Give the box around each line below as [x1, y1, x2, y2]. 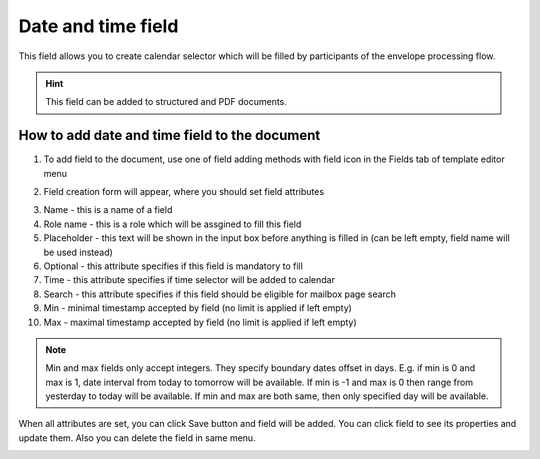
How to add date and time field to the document [18, 127, 321, 144]
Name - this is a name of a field [43, 204, 173, 216]
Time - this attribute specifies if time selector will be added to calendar [43, 274, 335, 286]
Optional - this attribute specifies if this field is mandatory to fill [43, 260, 304, 272]
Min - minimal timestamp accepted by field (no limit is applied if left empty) [43, 302, 352, 314]
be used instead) [43, 246, 114, 258]
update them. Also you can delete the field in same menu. [18, 431, 256, 444]
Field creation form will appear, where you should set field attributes [43, 186, 325, 198]
